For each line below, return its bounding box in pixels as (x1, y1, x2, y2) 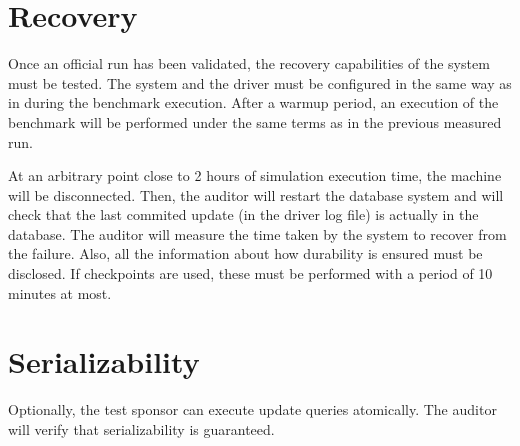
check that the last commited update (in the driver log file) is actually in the (8, 204, 479, 225)
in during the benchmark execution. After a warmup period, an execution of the (8, 92, 499, 113)
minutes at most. (8, 282, 112, 303)
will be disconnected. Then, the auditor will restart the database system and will (8, 184, 504, 205)
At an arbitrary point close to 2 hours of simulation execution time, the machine (8, 165, 502, 186)
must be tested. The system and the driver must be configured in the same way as (8, 72, 512, 93)
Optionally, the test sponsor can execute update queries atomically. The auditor (8, 399, 497, 420)
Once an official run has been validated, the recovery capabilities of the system (8, 53, 490, 74)
